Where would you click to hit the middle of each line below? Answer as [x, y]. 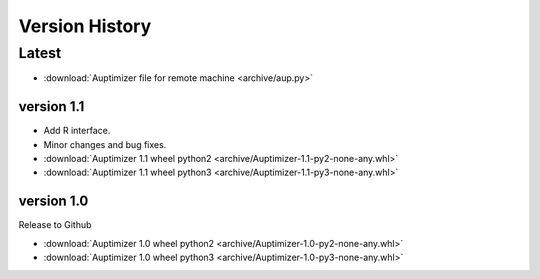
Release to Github [55, 225]
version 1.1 [51, 106]
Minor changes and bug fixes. [105, 144]
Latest [40, 53]
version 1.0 [53, 201]
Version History [85, 26]
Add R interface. [77, 131]
